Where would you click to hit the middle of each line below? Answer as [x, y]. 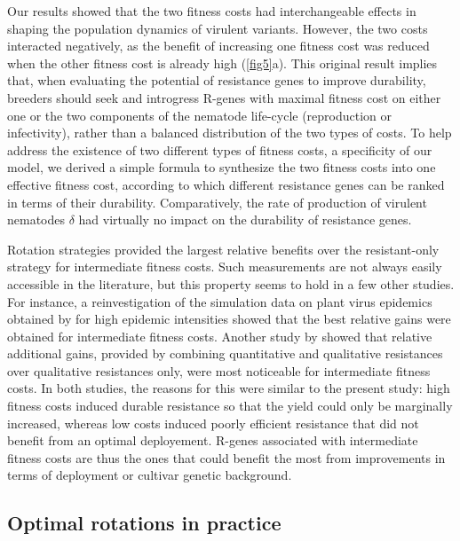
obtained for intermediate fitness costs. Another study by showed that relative [220, 336]
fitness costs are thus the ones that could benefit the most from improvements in [226, 457]
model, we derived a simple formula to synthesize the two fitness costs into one [222, 167]
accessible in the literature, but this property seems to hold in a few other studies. [231, 283]
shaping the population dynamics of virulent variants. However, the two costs [218, 28]
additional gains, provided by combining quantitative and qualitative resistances [225, 353]
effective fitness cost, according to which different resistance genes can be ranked [226, 184]
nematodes [36, 220]
